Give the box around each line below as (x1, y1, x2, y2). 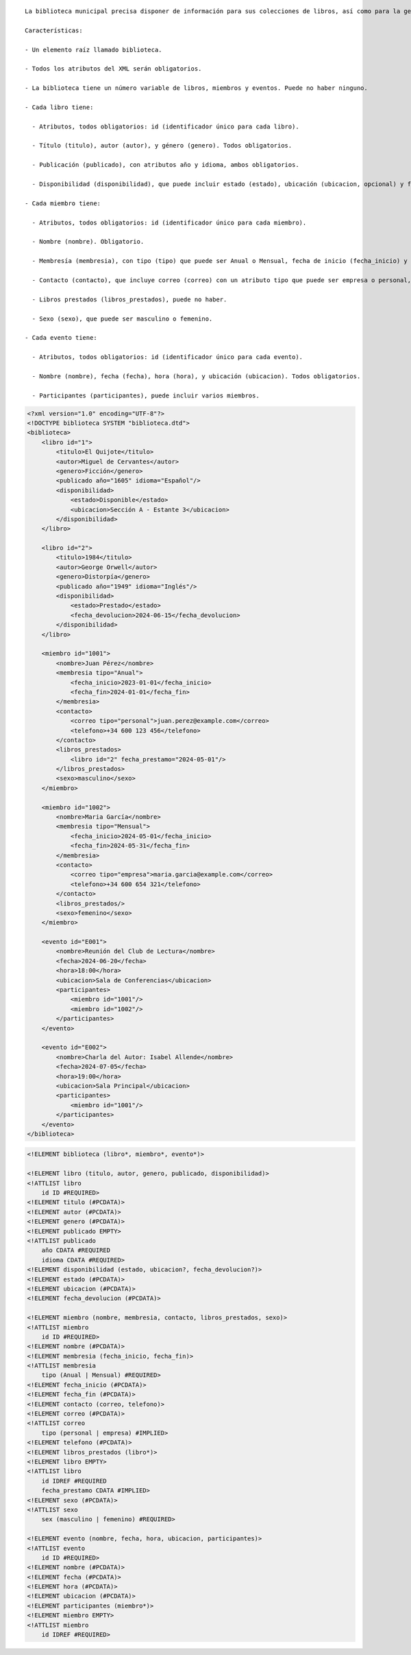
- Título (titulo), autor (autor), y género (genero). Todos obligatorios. (32, 141, 292, 150)
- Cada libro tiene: (25, 103, 94, 111)
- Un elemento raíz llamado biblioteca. (25, 45, 162, 54)
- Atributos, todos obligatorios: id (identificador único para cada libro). (32, 122, 299, 130)
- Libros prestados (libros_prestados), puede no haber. (32, 295, 227, 303)
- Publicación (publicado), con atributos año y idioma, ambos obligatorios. (32, 161, 299, 169)
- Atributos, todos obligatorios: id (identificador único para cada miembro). (32, 218, 307, 227)
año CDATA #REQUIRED (41, 1247, 111, 1254)
